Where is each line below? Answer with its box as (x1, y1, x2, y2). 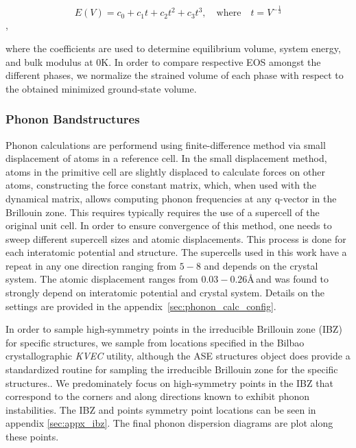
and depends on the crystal (204, 258, 318, 272)
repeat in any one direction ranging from (5, 258, 177, 272)
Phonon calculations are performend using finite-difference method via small (5, 137, 326, 152)
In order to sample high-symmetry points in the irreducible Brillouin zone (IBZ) (5, 322, 342, 336)
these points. (5, 429, 59, 444)
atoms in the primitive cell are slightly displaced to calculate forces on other (5, 164, 325, 178)
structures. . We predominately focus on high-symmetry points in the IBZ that (5, 375, 333, 390)
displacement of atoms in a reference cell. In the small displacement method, (5, 151, 327, 165)
